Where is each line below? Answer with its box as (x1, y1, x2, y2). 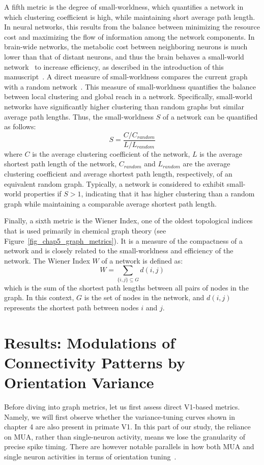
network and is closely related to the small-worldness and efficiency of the (4, 245, 233, 256)
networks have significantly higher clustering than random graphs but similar (4, 101, 244, 111)
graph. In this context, (4, 292, 74, 303)
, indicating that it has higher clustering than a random (81, 188, 255, 199)
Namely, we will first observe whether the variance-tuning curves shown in (4, 411, 235, 422)
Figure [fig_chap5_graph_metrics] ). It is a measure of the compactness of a (4, 235, 243, 246)
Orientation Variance (4, 371, 154, 392)
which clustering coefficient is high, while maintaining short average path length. (4, 11, 255, 22)
